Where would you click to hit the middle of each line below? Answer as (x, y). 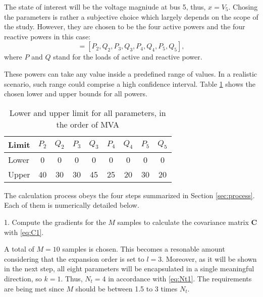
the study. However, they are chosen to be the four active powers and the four (125, 26)
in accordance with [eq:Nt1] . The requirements (180, 278)
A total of (19, 249)
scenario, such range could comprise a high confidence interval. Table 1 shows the (130, 83)
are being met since (34, 288)
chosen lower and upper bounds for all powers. (76, 94)
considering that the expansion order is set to (74, 258)
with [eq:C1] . (24, 232)
